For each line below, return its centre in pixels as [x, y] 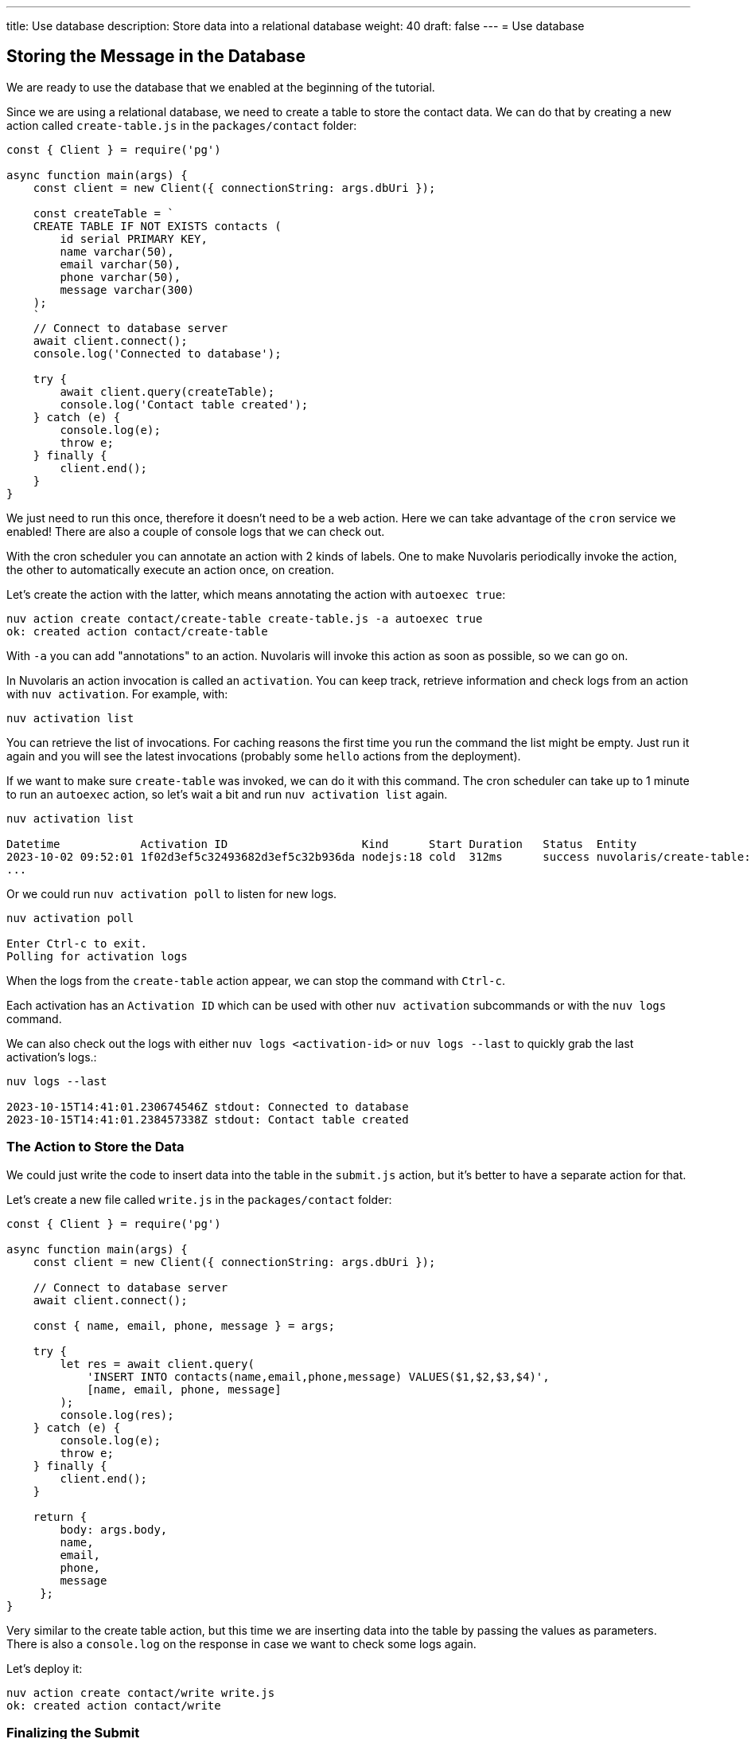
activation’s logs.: [52, 1057]
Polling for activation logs [97, 956]
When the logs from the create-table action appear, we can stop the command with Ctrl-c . [256, 980]
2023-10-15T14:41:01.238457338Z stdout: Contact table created [208, 1119]
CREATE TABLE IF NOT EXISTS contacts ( [157, 226]
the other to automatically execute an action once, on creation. [171, 569]
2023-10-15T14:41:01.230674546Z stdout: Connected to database [208, 1106]
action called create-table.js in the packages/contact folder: [182, 125]
